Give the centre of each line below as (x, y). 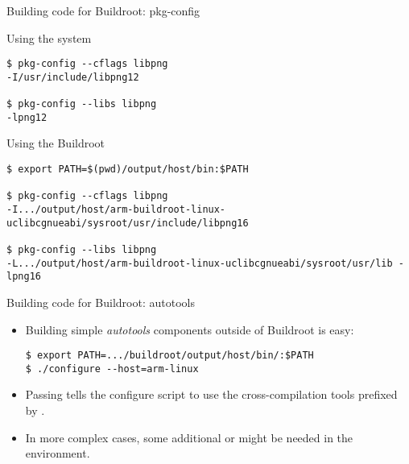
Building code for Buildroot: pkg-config (103, 10)
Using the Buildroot (56, 143)
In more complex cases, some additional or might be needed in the (189, 437)
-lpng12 (27, 117)
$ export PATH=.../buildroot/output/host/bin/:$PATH (169, 356)
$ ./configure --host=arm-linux (112, 369)
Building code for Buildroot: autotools (101, 302)
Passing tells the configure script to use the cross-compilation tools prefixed (211, 394)
